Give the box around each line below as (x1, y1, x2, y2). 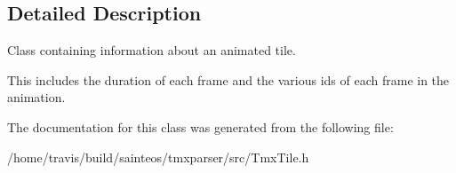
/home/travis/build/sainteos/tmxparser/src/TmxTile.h (7, 147, 309, 166)
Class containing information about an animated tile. (7, 41, 296, 59)
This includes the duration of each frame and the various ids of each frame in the (7, 70, 450, 89)
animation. (7, 88, 66, 106)
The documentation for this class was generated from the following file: (7, 117, 394, 136)
